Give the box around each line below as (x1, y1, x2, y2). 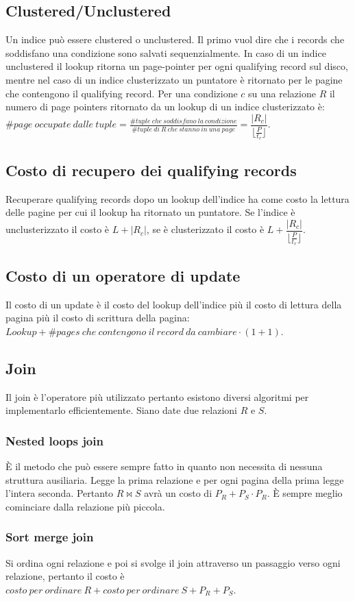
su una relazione (248, 86, 316, 100)
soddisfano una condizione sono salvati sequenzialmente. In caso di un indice (5, 45, 326, 60)
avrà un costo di (144, 486, 212, 500)
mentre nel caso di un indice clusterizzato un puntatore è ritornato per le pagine (5, 72, 343, 86)
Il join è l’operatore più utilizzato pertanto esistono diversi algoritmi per (5, 389, 309, 404)
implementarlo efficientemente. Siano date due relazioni (5, 403, 238, 417)
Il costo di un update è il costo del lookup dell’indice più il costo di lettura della (5, 297, 342, 311)
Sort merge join (5, 528, 94, 545)
